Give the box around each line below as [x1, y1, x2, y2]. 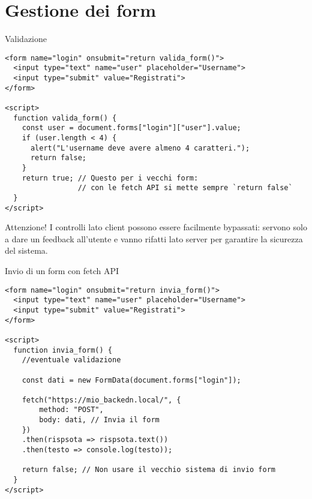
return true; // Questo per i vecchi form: [22, 173, 199, 182]
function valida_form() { [13, 113, 117, 122]
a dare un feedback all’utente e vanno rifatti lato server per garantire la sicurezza [5, 232, 303, 245]
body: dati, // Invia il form [39, 416, 160, 425]
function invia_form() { [13, 345, 112, 354]
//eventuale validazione [22, 356, 121, 365]
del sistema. [5, 244, 48, 257]
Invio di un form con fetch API [5, 264, 119, 276]
